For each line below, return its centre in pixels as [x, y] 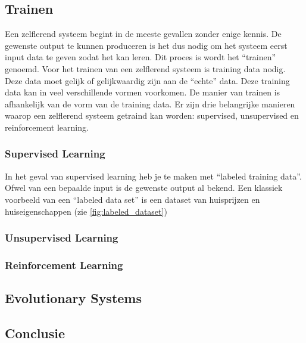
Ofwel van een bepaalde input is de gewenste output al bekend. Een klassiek [144, 188]
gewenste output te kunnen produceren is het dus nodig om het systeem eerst [146, 45]
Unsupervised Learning [62, 238]
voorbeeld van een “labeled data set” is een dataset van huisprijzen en [132, 199]
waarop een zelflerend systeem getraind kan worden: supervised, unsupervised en [152, 115]
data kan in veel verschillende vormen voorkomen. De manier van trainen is [143, 92]
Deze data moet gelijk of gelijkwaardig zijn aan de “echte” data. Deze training [147, 80]
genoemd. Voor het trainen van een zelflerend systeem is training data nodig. [145, 68]
